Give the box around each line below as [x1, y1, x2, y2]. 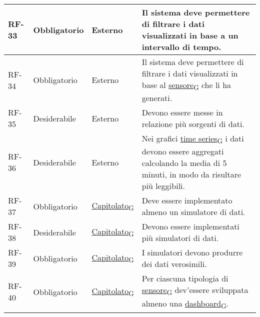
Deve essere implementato [141, 194, 232, 206]
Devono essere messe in [141, 106, 223, 118]
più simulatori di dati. [141, 232, 219, 244]
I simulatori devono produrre [141, 246, 243, 258]
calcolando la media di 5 [141, 157, 227, 169]
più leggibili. [141, 180, 185, 192]
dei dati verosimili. [141, 258, 207, 270]
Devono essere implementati [141, 220, 239, 232]
